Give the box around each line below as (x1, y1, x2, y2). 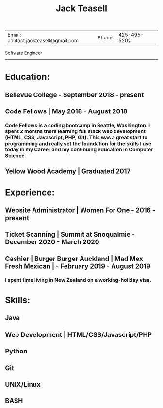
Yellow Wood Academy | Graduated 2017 (5, 167, 131, 176)
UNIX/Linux (5, 380, 41, 389)
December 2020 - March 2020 (5, 238, 99, 246)
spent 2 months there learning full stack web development (5, 128, 146, 135)
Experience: (5, 187, 55, 198)
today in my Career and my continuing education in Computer (5, 147, 153, 153)
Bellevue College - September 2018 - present (5, 91, 144, 99)
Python (5, 347, 28, 355)
